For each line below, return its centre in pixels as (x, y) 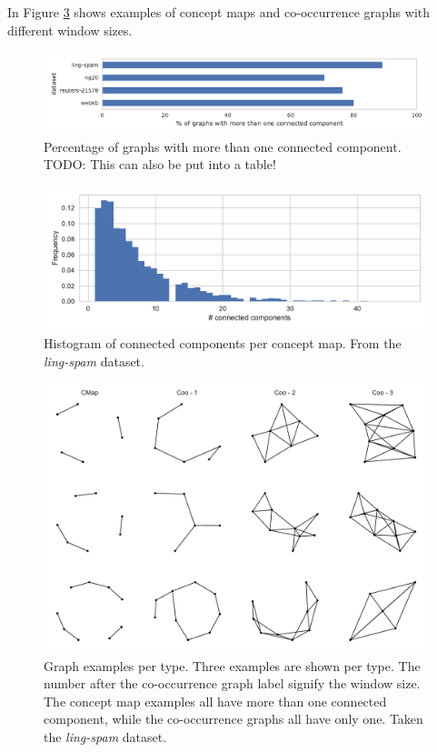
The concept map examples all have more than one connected (215, 701)
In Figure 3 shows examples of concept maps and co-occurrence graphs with (219, 12)
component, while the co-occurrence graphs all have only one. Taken (233, 719)
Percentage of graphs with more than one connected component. (223, 146)
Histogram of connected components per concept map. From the (223, 343)
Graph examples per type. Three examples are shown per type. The (232, 665)
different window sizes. (70, 30)
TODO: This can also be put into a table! (160, 164)
